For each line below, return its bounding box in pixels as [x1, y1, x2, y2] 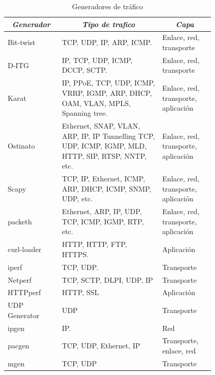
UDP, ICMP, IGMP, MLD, [62, 140, 147, 151]
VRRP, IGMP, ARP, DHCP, [62, 87, 152, 98]
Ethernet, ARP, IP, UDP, [62, 206, 142, 217]
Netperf [8, 274, 32, 285]
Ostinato [8, 140, 35, 151]
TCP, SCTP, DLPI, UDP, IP [62, 274, 153, 285]
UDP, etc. [62, 193, 93, 204]
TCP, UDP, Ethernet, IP [62, 340, 140, 351]
